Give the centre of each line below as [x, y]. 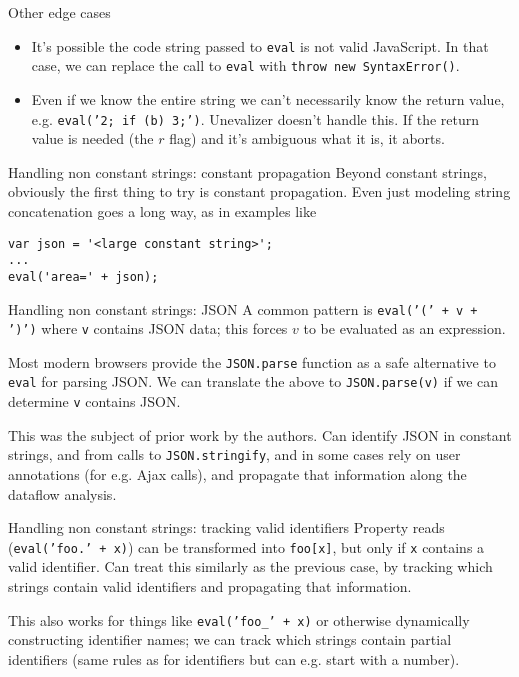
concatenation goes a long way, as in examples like [162, 210]
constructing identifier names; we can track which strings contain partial [230, 639]
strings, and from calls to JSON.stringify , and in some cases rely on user [234, 454]
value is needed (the [92, 138]
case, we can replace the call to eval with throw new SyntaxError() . [245, 65]
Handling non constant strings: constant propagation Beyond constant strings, [247, 171]
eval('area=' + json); [83, 276]
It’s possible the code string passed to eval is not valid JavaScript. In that [260, 45]
